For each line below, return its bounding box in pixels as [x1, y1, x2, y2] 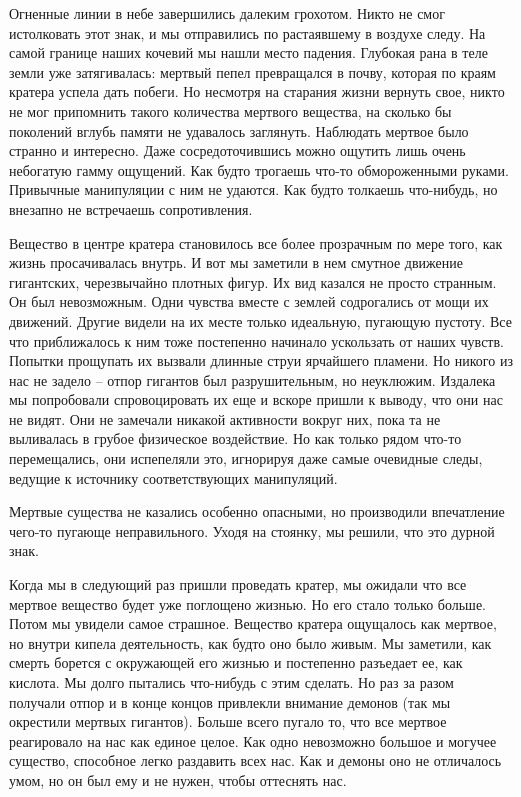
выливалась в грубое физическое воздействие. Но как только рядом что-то [9, 428, 462, 449]
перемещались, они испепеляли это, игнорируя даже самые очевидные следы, [9, 448, 483, 469]
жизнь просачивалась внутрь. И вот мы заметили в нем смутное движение [9, 252, 463, 273]
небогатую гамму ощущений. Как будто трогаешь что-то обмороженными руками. [9, 159, 509, 180]
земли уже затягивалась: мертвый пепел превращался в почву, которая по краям [9, 61, 496, 82]
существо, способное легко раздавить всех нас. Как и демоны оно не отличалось [9, 750, 502, 771]
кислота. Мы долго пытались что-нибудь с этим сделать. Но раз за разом [9, 672, 454, 692]
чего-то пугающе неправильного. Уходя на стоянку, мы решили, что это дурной [9, 520, 495, 541]
